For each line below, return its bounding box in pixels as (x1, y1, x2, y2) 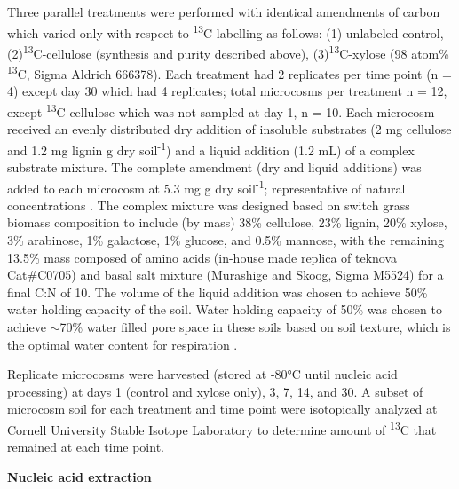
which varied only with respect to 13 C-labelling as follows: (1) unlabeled (7, 20, 399, 42)
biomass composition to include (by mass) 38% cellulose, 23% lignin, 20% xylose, (7, 213, 447, 232)
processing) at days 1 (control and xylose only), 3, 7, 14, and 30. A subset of (7, 382, 423, 400)
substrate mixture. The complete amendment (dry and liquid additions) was (7, 158, 422, 177)
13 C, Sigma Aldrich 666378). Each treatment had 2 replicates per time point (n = (7, 62, 452, 83)
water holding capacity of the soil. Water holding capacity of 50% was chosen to (7, 300, 442, 319)
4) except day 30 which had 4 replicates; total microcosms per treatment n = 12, (7, 82, 447, 100)
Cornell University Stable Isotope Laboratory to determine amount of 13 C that (7, 418, 437, 438)
